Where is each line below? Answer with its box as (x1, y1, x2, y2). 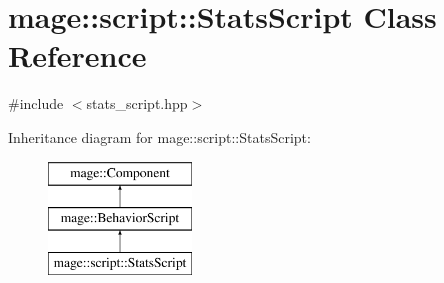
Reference (8, 35, 147, 76)
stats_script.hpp (86, 93, 188, 114)
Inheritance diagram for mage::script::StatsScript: (8, 126, 311, 147)
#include (8, 93, 64, 114)
